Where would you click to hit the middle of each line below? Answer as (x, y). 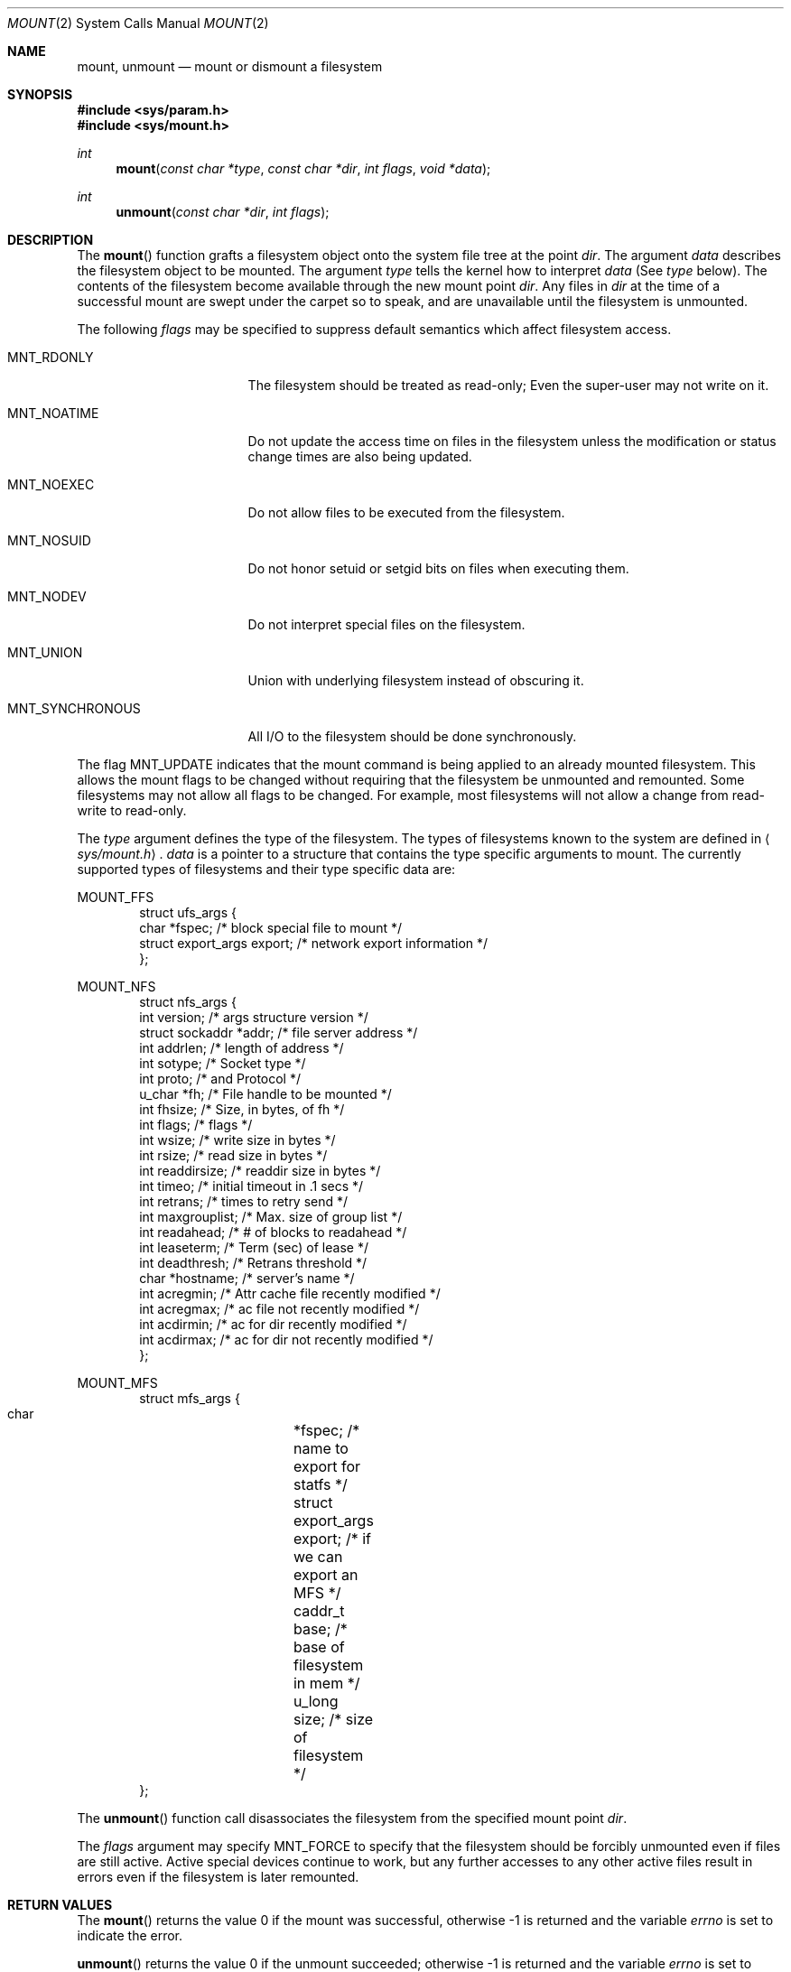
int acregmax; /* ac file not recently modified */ (279, 1309)
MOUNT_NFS (116, 986)
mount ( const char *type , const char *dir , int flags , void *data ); (303, 168)
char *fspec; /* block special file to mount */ (270, 928)
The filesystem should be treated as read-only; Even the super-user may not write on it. (508, 385)
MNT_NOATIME (53, 413)
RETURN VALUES (60, 1905)
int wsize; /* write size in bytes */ (237, 1140)
